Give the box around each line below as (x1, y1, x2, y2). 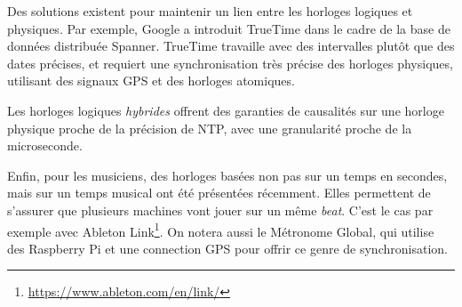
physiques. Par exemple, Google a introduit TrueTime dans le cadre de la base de (7, 19, 450, 37)
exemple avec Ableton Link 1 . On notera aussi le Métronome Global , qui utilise (7, 219, 434, 240)
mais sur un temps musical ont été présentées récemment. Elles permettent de (7, 183, 431, 202)
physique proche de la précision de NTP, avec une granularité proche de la (7, 118, 412, 137)
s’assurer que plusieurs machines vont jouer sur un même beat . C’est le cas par (7, 200, 434, 219)
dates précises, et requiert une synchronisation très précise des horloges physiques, (7, 53, 453, 72)
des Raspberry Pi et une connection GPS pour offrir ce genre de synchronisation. (7, 238, 448, 257)
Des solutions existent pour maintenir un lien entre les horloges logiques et (7, 2, 413, 20)
